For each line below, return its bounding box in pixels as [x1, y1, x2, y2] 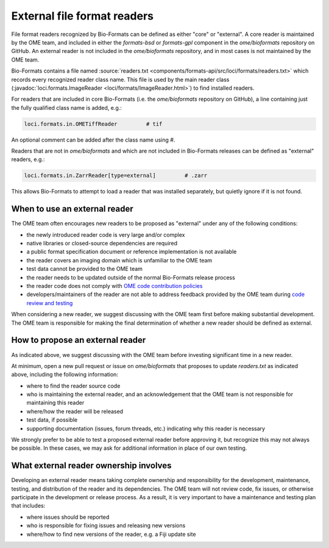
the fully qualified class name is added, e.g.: [11, 104, 122, 111]
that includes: [11, 502, 46, 510]
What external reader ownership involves [11, 461, 172, 471]
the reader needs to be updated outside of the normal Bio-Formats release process [26, 273, 236, 281]
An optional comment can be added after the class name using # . [11, 136, 175, 143]
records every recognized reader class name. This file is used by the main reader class [11, 76, 230, 83]
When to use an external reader [11, 204, 133, 214]
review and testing [26, 299, 73, 306]
